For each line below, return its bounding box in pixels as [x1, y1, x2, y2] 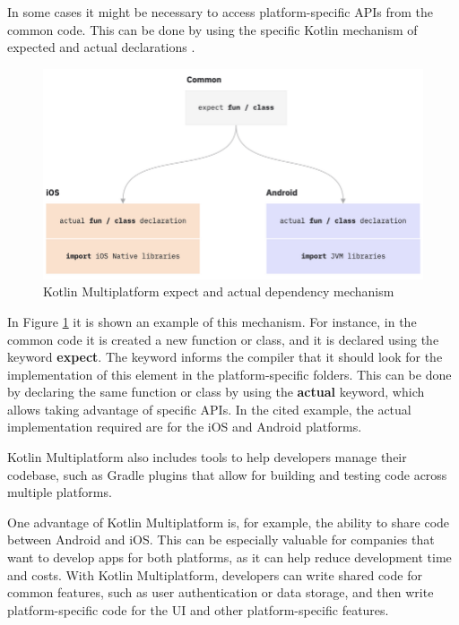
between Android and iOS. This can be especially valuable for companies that [7, 530, 435, 549]
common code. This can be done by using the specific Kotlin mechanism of [7, 20, 418, 39]
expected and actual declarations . [7, 38, 195, 56]
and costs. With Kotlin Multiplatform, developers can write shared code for [7, 565, 422, 584]
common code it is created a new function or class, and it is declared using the [7, 330, 439, 348]
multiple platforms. [7, 483, 112, 501]
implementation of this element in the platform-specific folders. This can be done [7, 364, 452, 383]
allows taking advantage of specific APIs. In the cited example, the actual [7, 399, 411, 418]
